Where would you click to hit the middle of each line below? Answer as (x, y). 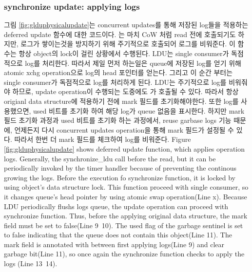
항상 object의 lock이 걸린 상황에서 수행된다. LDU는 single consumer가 (124, 53)
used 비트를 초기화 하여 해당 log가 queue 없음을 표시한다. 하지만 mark (139, 110)
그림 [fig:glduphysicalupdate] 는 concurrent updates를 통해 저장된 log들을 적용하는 (126, 25)
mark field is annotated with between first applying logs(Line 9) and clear (114, 244)
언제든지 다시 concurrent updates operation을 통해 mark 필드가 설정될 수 (124, 129)
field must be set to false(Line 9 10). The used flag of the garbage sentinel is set (124, 225)
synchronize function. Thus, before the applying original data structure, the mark (126, 216)
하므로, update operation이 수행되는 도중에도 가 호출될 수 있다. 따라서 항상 (126, 91)
